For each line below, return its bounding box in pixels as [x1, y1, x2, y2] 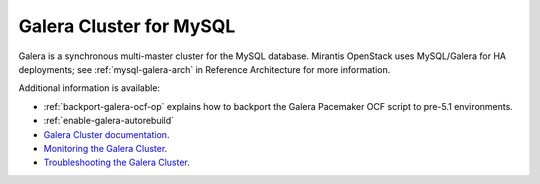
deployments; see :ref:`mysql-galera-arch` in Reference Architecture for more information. [18, 63, 391, 75]
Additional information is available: [18, 82, 160, 94]
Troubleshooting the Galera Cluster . [43, 156, 190, 169]
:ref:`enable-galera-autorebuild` [43, 115, 175, 127]
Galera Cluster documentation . [43, 128, 170, 140]
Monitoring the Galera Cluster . [43, 142, 168, 154]
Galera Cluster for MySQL [18, 15, 236, 37]
